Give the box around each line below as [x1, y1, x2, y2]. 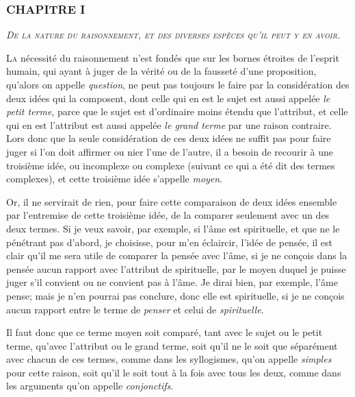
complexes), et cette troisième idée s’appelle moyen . [6, 171, 223, 186]
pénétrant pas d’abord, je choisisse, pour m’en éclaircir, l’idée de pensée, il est [6, 234, 333, 249]
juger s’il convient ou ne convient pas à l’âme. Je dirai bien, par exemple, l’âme [6, 275, 339, 289]
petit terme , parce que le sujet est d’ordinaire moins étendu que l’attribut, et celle [6, 104, 348, 119]
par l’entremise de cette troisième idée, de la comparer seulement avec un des [6, 208, 330, 222]
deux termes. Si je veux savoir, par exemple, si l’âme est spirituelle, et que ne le [6, 221, 340, 235]
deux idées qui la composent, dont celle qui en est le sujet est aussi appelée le [6, 91, 330, 105]
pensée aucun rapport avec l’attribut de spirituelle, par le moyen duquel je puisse [6, 261, 346, 276]
